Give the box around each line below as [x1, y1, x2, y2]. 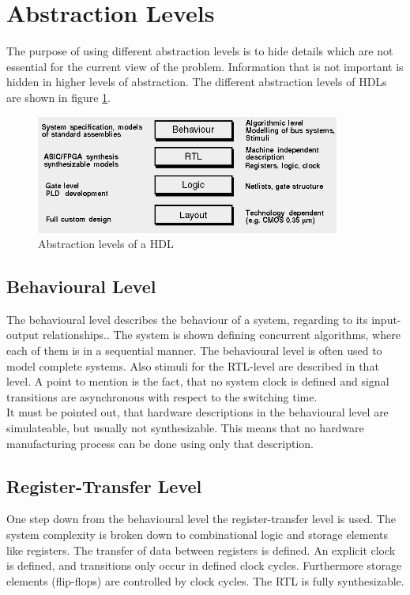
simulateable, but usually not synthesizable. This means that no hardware [6, 420, 364, 436]
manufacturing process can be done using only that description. [6, 435, 314, 451]
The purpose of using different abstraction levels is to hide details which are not [6, 43, 393, 59]
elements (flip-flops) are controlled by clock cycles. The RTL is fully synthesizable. [6, 572, 404, 589]
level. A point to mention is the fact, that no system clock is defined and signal [6, 373, 389, 390]
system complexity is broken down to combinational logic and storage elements [6, 526, 389, 543]
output [6, 326, 39, 343]
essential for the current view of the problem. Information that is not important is [6, 58, 404, 74]
